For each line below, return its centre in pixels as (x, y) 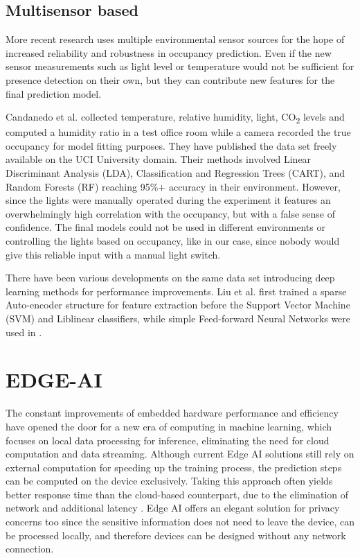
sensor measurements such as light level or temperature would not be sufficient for (180, 66)
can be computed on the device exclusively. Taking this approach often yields (169, 481)
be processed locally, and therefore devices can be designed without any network (176, 535)
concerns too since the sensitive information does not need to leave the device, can (180, 522)
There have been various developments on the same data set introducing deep (170, 278)
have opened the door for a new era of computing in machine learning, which (169, 426)
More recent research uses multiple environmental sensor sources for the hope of (175, 39)
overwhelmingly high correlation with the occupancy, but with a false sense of (170, 213)
